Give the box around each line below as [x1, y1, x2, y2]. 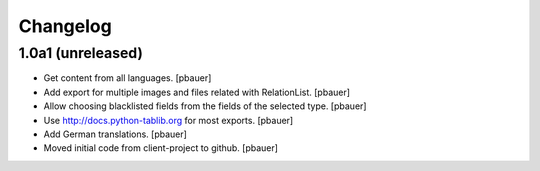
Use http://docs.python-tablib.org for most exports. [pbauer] [43, 114, 294, 126]
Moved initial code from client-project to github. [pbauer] [43, 142, 279, 154]
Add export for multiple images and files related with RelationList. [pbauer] [43, 86, 350, 98]
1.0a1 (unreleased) [18, 44, 144, 62]
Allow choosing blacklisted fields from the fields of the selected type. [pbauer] [43, 100, 367, 112]
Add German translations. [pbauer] [43, 128, 187, 140]
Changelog [18, 15, 112, 37]
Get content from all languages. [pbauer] [43, 72, 212, 84]
